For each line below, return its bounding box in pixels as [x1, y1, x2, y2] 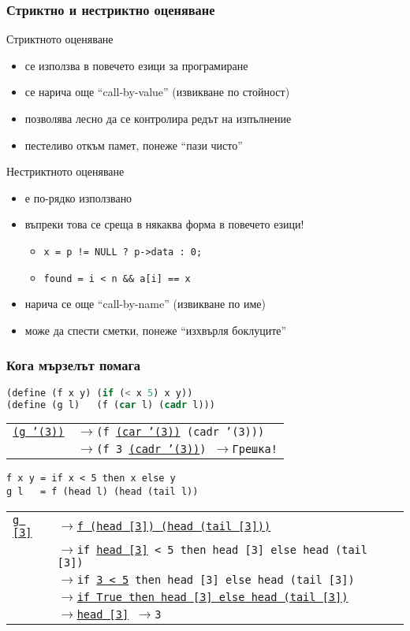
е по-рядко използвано [24, 189, 132, 206]
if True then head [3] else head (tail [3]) [76, 590, 348, 603]
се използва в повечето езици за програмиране [24, 57, 248, 73]
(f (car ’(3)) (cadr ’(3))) [96, 425, 265, 439]
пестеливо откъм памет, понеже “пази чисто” [24, 136, 243, 153]
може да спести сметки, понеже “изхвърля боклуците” [24, 321, 287, 338]
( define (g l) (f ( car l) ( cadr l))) [6, 399, 215, 410]
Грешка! [232, 443, 278, 456]
